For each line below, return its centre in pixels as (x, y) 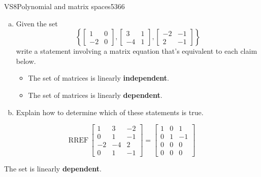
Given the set (37, 23)
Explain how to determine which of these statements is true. (110, 112)
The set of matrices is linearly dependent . (95, 95)
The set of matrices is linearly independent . (99, 78)
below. (26, 61)
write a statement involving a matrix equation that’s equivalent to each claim (137, 51)
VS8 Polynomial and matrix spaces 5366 (64, 6)
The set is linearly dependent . (53, 169)
